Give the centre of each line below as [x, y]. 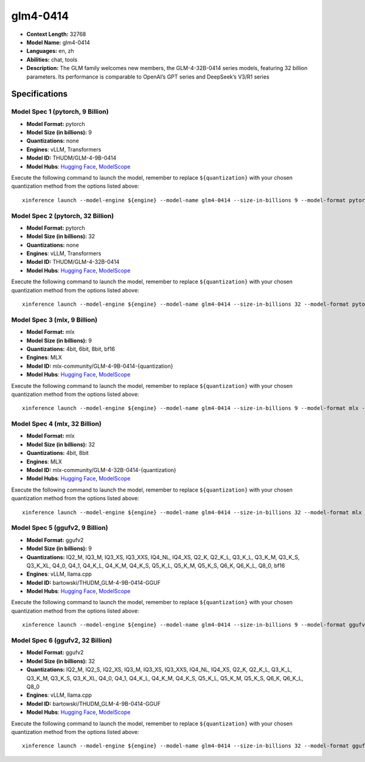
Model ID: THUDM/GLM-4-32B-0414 [73, 262]
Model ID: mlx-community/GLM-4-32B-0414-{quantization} [101, 470]
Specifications [40, 94]
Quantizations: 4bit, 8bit [57, 453]
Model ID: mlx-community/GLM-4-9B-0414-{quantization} [100, 366]
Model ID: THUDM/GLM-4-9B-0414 [71, 158]
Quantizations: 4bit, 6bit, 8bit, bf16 [71, 349]
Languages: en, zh [50, 51]
